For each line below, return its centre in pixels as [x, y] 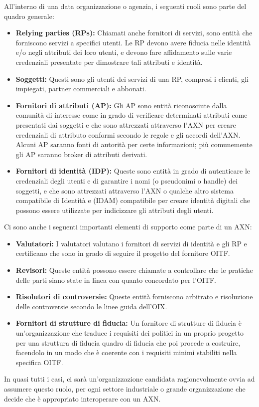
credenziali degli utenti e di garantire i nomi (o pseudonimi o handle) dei [127, 180]
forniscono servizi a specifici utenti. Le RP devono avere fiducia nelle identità [133, 42]
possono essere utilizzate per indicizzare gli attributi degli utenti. [115, 210]
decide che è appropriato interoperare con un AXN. [82, 398]
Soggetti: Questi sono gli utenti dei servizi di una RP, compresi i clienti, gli [132, 79]
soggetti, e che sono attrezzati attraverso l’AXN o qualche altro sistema [125, 190]
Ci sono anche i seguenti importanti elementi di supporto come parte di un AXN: [128, 227]
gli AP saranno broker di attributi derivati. [81, 154]
